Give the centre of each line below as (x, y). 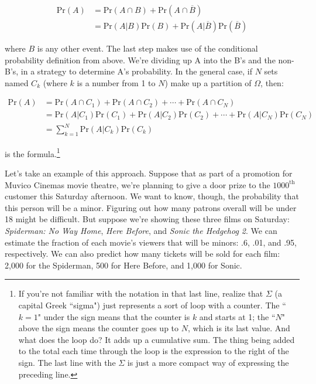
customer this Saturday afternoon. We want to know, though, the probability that (152, 196)
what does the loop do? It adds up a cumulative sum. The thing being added (157, 339)
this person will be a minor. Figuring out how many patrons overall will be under (151, 207)
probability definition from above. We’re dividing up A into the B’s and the (140, 60)
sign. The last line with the (67, 362)
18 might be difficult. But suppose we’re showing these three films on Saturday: (147, 219)
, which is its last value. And (239, 328)
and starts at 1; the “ (237, 316)
